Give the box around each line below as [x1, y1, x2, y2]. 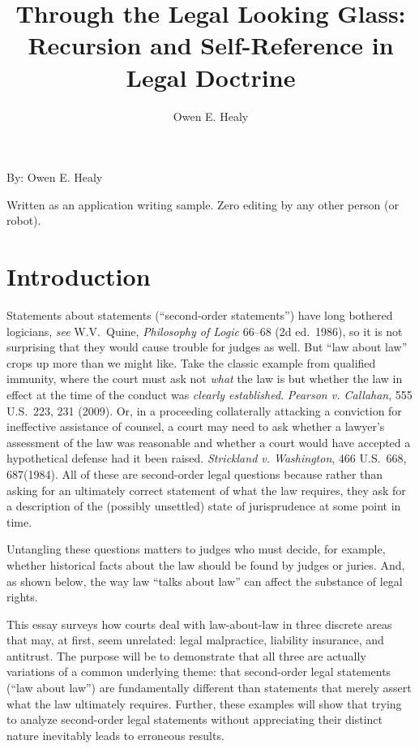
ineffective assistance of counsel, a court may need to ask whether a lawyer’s [6, 418, 385, 435]
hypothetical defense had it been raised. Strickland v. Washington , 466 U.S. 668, [6, 450, 407, 467]
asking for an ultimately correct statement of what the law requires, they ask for [6, 481, 406, 498]
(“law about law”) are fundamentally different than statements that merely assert [6, 679, 412, 696]
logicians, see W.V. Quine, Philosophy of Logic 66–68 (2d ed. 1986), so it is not [6, 322, 403, 339]
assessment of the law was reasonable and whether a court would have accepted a [6, 433, 411, 450]
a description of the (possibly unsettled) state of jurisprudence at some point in [6, 497, 401, 514]
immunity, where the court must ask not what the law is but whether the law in [6, 370, 403, 387]
